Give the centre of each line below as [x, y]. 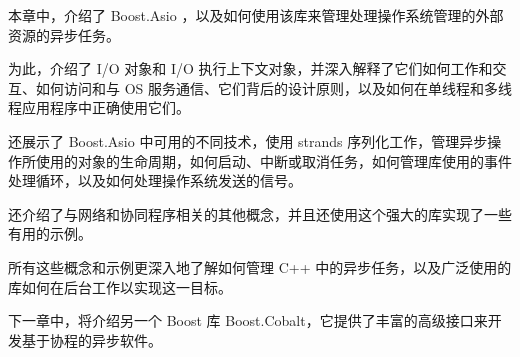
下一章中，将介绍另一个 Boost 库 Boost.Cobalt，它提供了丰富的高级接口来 [248, 320]
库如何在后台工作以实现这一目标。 [120, 286]
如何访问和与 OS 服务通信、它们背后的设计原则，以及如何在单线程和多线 [273, 87]
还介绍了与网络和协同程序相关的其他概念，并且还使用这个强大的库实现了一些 [260, 213]
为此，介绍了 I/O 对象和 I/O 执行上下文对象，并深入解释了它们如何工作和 [250, 68]
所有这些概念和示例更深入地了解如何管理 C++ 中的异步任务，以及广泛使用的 [260, 266]
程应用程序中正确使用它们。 [99, 107]
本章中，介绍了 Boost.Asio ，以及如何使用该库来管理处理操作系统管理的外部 [256, 15]
